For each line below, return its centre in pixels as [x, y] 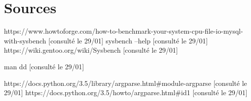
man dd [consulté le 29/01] [44, 66]
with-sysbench [25, 40]
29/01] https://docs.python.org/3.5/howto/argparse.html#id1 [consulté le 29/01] [126, 92]
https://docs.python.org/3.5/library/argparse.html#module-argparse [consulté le [125, 83]
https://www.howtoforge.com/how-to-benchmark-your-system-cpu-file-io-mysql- [124, 31]
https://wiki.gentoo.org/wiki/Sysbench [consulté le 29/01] [91, 50]
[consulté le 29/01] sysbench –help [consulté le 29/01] [128, 40]
